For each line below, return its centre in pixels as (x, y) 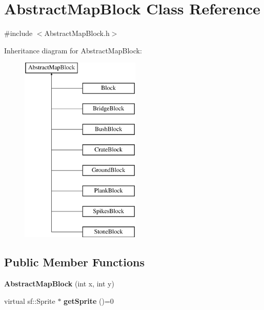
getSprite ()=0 (89, 301)
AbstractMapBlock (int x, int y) (59, 284)
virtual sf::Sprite (30, 301)
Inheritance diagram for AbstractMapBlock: (73, 50)
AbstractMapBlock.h (77, 33)
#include (18, 33)
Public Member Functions (74, 262)
